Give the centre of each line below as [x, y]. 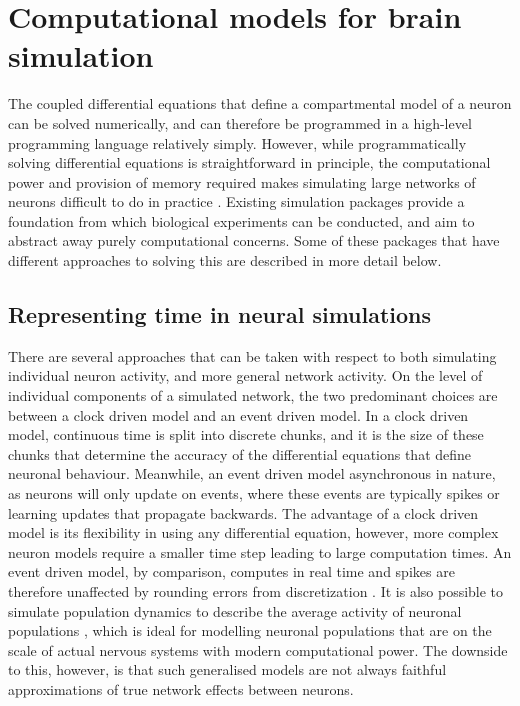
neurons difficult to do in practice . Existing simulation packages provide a [236, 201]
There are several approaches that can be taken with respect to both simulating [252, 355]
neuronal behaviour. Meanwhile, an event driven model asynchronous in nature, [252, 473]
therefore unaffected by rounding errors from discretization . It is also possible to [256, 590]
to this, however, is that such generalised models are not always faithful [227, 669]
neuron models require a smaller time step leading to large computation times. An [260, 551]
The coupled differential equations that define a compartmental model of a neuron [260, 103]
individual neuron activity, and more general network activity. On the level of [245, 375]
